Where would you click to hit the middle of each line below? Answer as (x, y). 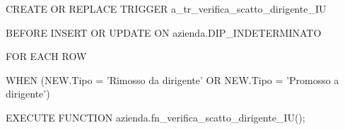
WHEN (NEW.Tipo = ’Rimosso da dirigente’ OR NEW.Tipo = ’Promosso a (172, 79)
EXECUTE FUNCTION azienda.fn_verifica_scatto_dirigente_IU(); (156, 117)
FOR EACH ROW (46, 56)
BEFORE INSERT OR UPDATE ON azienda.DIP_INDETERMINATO (164, 32)
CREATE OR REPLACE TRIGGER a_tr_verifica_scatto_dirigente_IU (166, 8)
